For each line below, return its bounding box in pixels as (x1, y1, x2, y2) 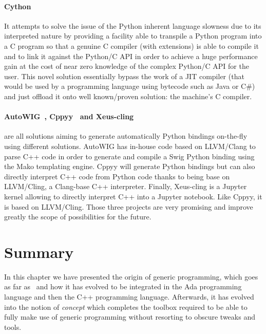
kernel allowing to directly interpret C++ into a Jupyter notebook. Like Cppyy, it (4, 191, 262, 201)
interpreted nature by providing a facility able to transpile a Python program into (4, 30, 262, 41)
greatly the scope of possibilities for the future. (4, 211, 151, 222)
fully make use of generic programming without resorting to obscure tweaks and (4, 311, 255, 322)
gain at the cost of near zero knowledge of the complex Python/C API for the (4, 61, 249, 71)
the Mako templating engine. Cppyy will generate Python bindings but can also (4, 161, 255, 172)
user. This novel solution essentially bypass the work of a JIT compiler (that (4, 70, 244, 81)
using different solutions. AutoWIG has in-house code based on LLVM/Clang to (4, 140, 256, 151)
